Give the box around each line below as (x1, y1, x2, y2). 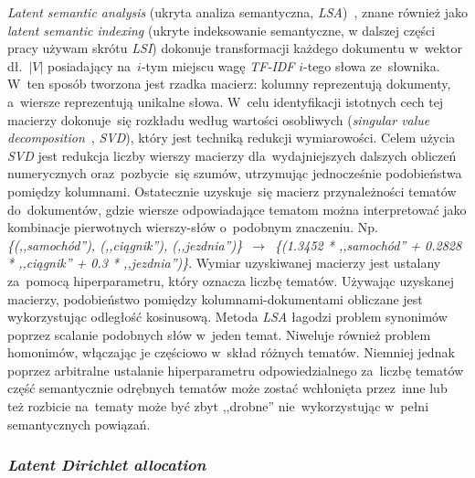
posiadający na (47, 56, 132, 75)
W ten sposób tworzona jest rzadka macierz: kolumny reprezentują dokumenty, (7, 74, 451, 93)
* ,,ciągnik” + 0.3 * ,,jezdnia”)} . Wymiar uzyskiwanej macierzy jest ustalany (7, 253, 441, 272)
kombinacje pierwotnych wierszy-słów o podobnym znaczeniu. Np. (7, 218, 378, 237)
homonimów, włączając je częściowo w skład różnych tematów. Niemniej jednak (7, 343, 455, 362)
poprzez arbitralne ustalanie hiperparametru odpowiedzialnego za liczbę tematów (7, 360, 464, 379)
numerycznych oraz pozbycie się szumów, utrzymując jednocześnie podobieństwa (7, 164, 462, 183)
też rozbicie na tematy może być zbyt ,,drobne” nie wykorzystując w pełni (7, 397, 429, 416)
